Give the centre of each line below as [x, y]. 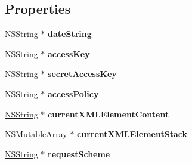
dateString [70, 34]
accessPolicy [73, 93]
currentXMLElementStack [132, 134]
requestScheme [79, 154]
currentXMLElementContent [109, 114]
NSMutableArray [36, 134]
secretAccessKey [82, 74]
